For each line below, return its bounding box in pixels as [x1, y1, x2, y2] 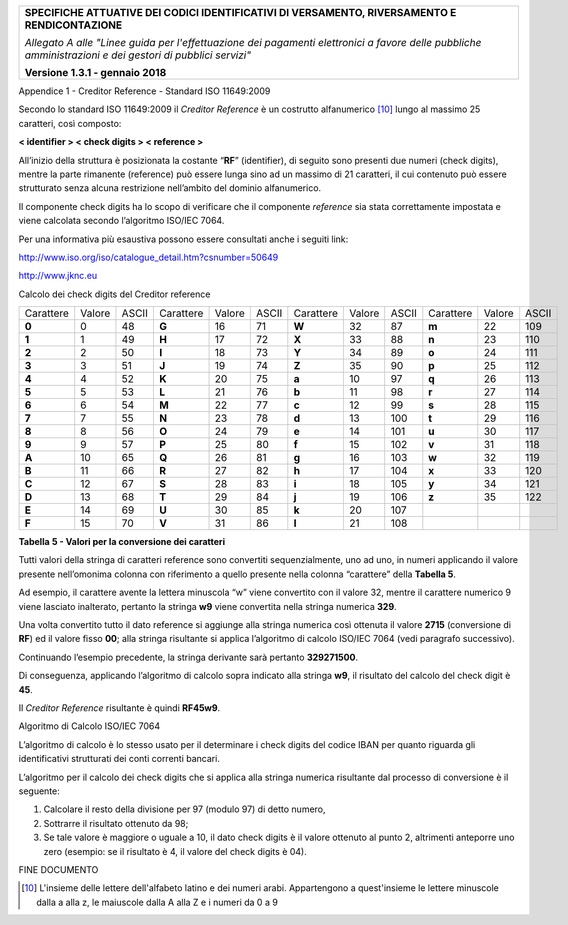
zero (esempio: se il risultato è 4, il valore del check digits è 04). [43, 845, 307, 857]
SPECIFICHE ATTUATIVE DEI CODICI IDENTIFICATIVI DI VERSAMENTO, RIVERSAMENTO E [24, 6, 457, 19]
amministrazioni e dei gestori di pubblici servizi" [24, 48, 252, 62]
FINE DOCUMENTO [18, 863, 99, 875]
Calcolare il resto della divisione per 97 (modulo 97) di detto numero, [43, 803, 326, 815]
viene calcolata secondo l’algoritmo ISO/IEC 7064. [18, 215, 225, 227]
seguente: [18, 785, 60, 797]
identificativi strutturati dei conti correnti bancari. [18, 753, 220, 765]
